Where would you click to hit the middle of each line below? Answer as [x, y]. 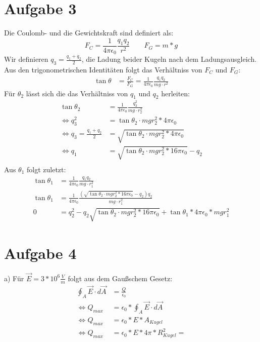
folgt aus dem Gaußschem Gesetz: [120, 278]
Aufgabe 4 [40, 253]
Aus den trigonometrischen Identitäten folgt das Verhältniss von [103, 70]
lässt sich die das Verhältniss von [77, 93]
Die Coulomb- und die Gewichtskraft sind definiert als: [89, 33]
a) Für [14, 278]
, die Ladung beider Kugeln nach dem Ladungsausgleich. [169, 59]
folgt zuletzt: [46, 169]
